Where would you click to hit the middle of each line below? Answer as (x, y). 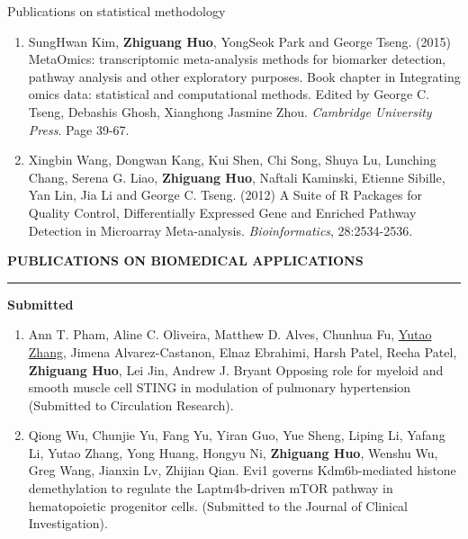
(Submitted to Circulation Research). (131, 404)
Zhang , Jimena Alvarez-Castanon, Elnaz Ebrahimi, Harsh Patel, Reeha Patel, (243, 351)
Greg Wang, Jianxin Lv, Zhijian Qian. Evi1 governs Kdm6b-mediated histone (242, 470)
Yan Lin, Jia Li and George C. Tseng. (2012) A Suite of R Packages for (225, 195)
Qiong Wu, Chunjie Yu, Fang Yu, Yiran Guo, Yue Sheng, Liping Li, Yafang (237, 435)
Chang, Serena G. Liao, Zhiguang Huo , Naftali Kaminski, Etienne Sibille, (237, 177)
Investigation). (68, 523)
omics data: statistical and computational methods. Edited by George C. (229, 94)
